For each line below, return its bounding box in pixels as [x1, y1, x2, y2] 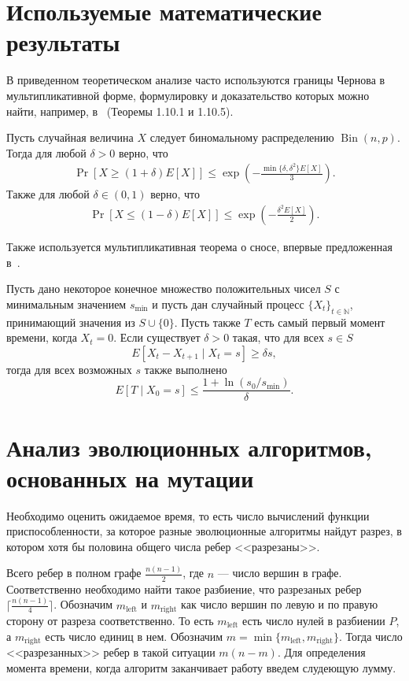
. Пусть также [174, 313, 241, 330]
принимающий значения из [6, 313, 135, 330]
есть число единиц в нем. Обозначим [45, 627, 223, 644]
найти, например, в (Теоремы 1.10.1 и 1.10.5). [6, 102, 234, 119]
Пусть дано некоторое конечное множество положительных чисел [6, 280, 321, 297]
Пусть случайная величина [6, 129, 134, 146]
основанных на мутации [6, 461, 254, 494]
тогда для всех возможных [6, 361, 132, 377]
